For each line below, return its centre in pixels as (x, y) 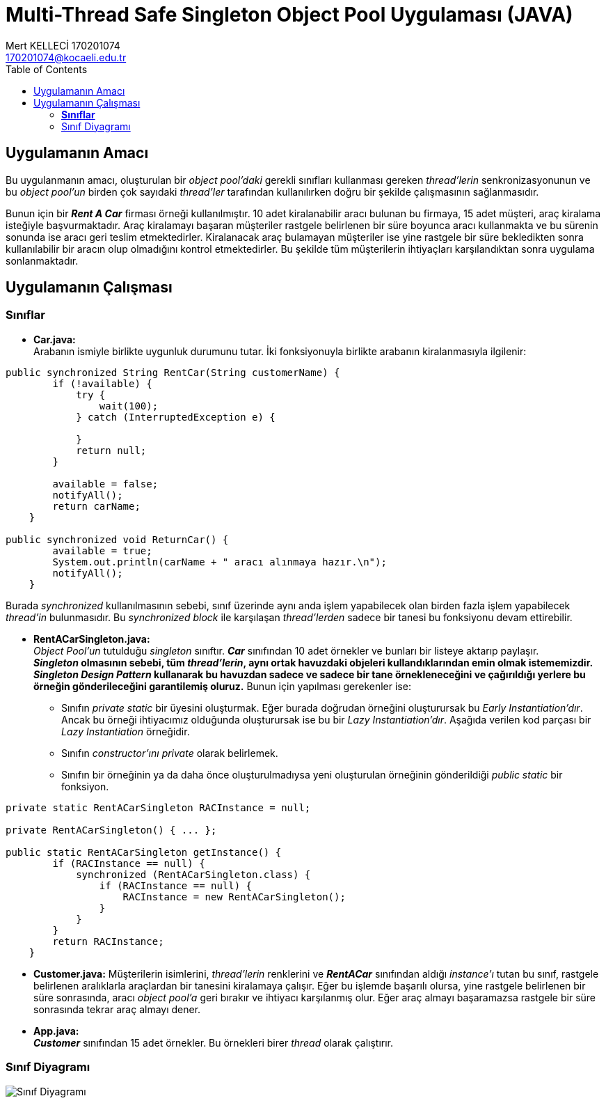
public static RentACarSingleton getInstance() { (144, 852)
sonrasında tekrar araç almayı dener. (117, 1009)
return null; (111, 450)
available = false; (105, 484)
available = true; (102, 550)
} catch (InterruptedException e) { (176, 417)
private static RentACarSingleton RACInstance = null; (158, 807)
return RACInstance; (108, 941)
